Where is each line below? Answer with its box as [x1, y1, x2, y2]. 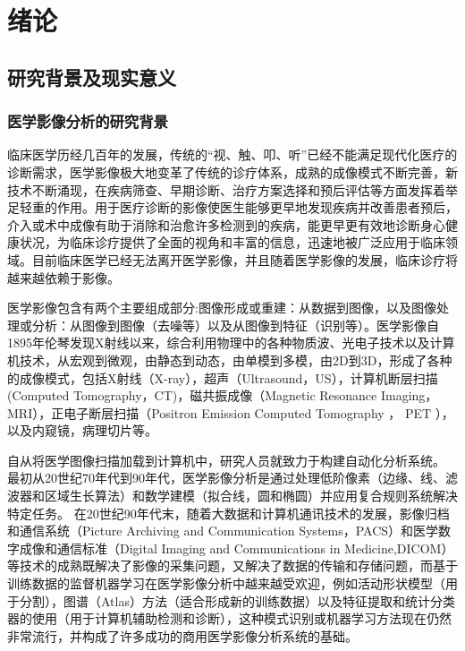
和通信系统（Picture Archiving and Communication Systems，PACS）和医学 [7, 521, 439, 540]
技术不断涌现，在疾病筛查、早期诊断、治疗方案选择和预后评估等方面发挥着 [7, 180, 445, 199]
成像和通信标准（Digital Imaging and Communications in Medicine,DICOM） [19, 538, 454, 557]
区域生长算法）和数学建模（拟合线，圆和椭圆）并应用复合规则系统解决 [44, 486, 458, 505]
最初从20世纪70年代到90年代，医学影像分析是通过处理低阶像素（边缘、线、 [7, 468, 445, 487]
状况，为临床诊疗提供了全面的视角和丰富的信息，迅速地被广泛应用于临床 [19, 233, 445, 252]
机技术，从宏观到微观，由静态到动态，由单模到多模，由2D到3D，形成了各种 [7, 350, 452, 369]
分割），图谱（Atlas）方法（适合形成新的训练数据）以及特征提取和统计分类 [19, 591, 455, 610]
